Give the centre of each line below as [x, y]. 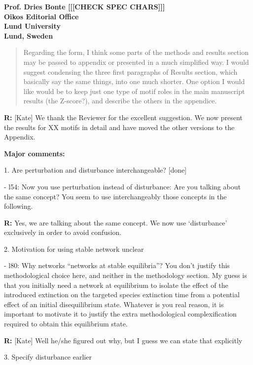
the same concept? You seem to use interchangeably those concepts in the [115, 196]
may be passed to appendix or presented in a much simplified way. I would [136, 62]
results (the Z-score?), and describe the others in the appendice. [120, 101]
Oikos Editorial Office [41, 16]
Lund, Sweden [29, 35]
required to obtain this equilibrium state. [66, 324]
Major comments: [35, 153]
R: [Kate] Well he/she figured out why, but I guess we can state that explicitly [123, 340]
